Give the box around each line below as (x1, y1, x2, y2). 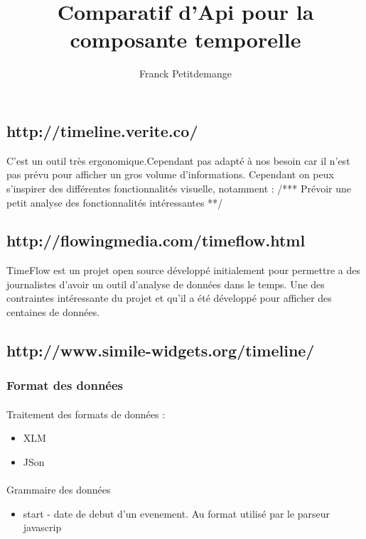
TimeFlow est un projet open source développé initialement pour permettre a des (6, 263, 360, 278)
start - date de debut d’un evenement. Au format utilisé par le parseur (23, 506, 330, 521)
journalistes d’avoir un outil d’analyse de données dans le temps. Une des (6, 276, 325, 291)
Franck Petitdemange (139, 66, 232, 81)
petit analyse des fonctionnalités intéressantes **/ (6, 195, 223, 209)
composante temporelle (70, 25, 301, 54)
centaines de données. (6, 305, 100, 320)
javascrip (23, 520, 62, 535)
